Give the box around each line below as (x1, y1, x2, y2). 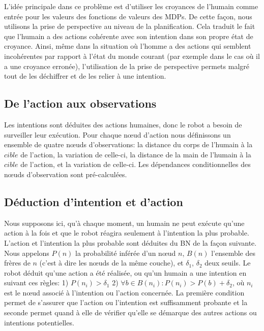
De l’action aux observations (4, 95, 157, 111)
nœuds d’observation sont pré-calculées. (4, 169, 127, 179)
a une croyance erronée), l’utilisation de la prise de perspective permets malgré (4, 60, 249, 71)
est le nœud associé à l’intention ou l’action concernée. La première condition (4, 287, 245, 297)
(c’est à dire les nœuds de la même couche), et (39, 257, 184, 268)
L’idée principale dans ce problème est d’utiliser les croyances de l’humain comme (4, 1, 258, 11)
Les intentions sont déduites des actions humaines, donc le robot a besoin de (4, 119, 242, 129)
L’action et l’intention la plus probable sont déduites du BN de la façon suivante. (4, 237, 257, 248)
